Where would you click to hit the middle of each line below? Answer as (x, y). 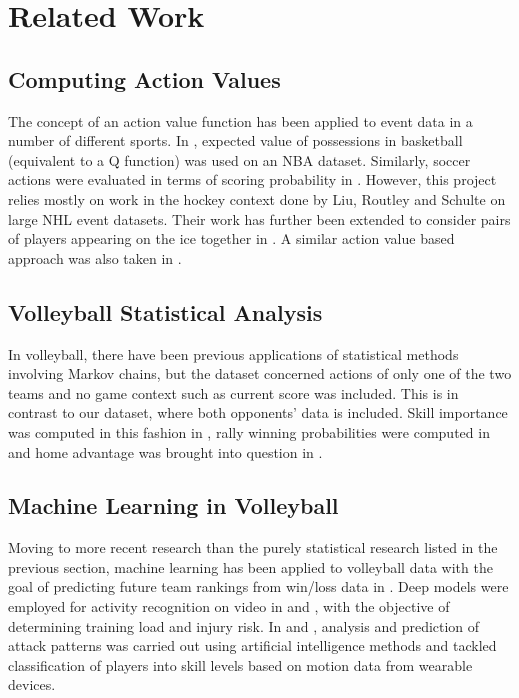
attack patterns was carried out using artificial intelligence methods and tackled (252, 645)
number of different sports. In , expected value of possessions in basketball (235, 140)
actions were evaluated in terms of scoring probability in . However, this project (252, 179)
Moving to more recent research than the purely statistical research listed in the (253, 547)
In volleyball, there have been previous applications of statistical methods (233, 353)
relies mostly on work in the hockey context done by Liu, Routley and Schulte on (257, 198)
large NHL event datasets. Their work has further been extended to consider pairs (259, 218)
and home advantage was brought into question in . (165, 451)
